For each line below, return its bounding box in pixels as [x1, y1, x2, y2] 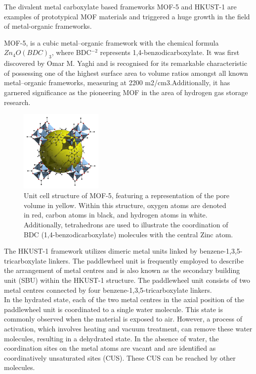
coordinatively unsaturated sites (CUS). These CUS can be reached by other [4, 352, 236, 363]
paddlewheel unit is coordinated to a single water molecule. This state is [4, 304, 223, 314]
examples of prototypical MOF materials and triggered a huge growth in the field [4, 11, 250, 21]
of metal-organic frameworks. [4, 21, 92, 31]
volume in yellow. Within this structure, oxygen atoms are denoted [24, 200, 226, 210]
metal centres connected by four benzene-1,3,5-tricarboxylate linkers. [4, 284, 212, 295]
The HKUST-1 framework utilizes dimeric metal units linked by [4, 246, 198, 256]
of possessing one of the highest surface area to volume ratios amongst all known [4, 67, 248, 78]
